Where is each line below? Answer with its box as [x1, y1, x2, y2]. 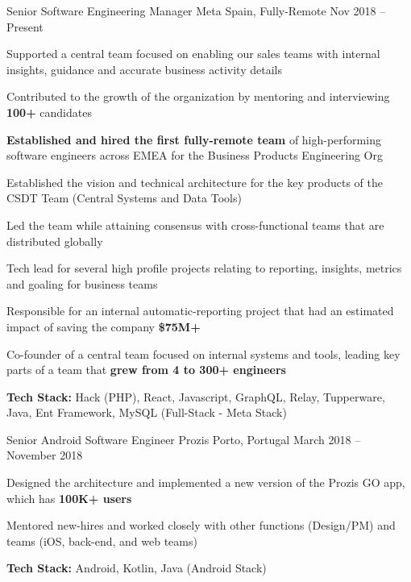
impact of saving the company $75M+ [6, 318, 201, 335]
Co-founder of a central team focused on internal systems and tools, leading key [6, 345, 401, 362]
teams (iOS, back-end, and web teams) [6, 532, 197, 549]
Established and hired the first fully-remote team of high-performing [6, 131, 381, 148]
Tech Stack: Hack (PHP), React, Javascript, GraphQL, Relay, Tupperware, [6, 388, 385, 405]
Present [6, 18, 44, 35]
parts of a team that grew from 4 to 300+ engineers [6, 361, 286, 378]
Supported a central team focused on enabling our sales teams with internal [6, 45, 380, 62]
